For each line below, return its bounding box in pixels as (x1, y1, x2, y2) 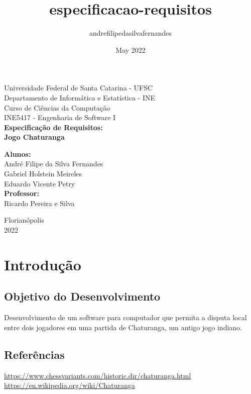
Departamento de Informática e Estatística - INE (4, 92, 156, 103)
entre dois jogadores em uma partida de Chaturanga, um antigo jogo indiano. (4, 322, 242, 332)
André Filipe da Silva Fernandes (4, 158, 103, 169)
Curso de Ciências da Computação (4, 102, 110, 113)
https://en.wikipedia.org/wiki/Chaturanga (4, 380, 135, 390)
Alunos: (4, 148, 31, 159)
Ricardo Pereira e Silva (4, 198, 75, 208)
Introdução (4, 254, 81, 274)
